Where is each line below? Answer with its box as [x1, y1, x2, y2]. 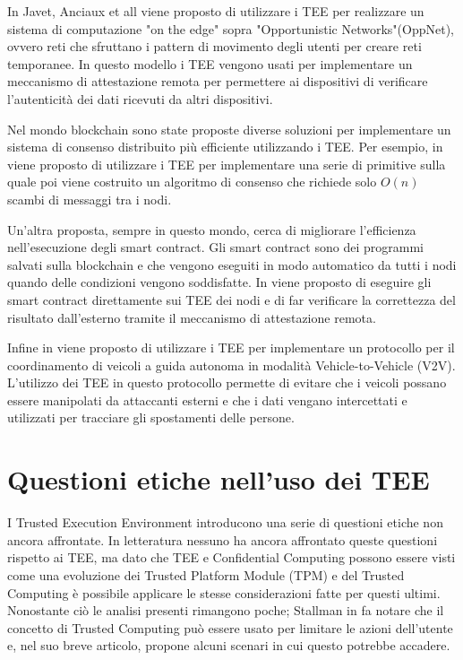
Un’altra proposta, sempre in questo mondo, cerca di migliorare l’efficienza [7, 220, 416, 239]
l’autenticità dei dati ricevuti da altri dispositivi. [7, 89, 273, 108]
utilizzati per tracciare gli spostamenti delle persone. [7, 408, 295, 427]
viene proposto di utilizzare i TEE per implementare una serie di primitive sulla [7, 154, 446, 173]
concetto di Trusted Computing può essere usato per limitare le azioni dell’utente [7, 618, 453, 637]
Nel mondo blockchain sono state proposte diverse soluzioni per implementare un [7, 119, 451, 138]
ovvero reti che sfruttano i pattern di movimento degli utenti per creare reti [7, 37, 422, 56]
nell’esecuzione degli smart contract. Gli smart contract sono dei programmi [7, 238, 424, 256]
